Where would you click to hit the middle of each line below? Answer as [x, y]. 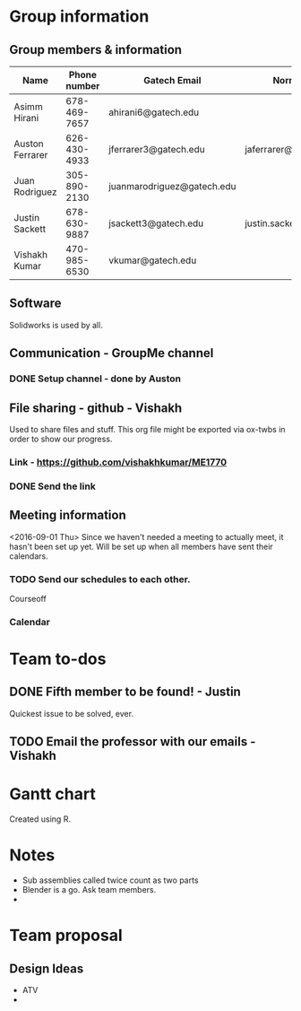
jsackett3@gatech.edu [156, 223]
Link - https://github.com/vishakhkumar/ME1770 [118, 462]
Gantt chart [52, 794]
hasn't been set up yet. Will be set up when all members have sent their [141, 546]
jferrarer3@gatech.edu [157, 149]
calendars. [29, 556]
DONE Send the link [52, 486]
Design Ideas [47, 968]
